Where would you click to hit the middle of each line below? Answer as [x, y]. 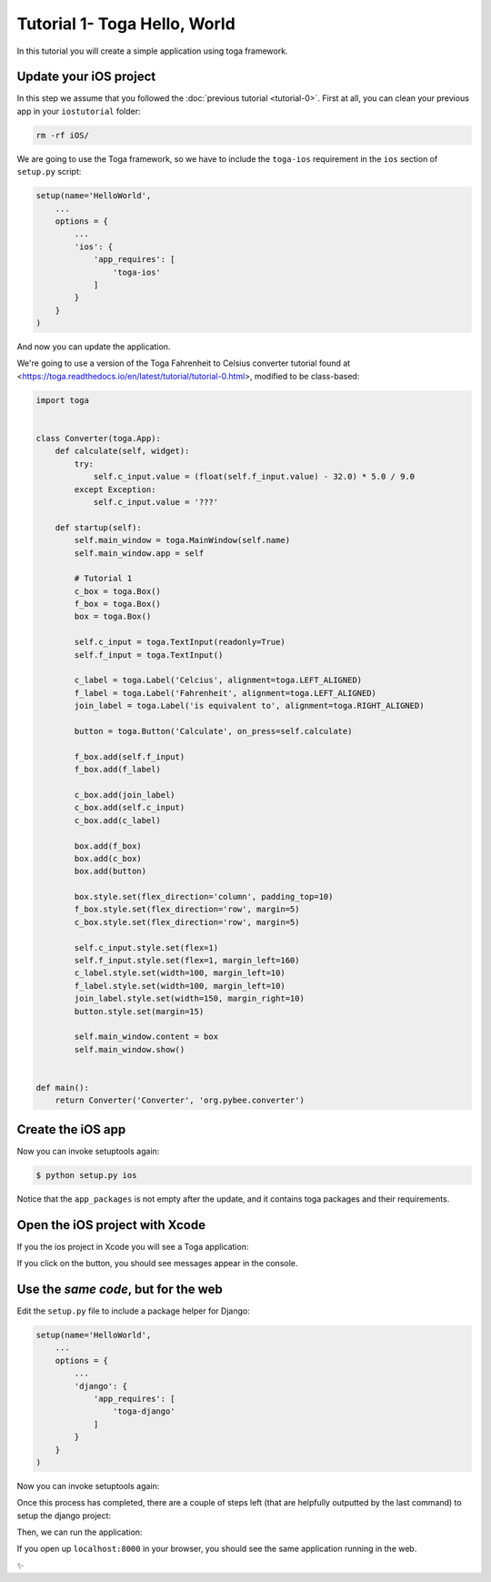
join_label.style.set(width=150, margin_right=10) [189, 999]
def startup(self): [99, 527]
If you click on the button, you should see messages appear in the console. [157, 1264]
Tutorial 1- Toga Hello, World [126, 24]
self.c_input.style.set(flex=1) [146, 947]
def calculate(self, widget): [122, 451]
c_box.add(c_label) [117, 820]
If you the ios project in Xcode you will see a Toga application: [133, 1246]
